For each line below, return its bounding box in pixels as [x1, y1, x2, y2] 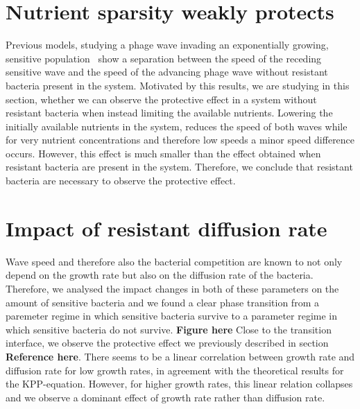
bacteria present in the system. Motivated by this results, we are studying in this [6, 78, 350, 92]
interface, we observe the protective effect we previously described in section [6, 336, 329, 350]
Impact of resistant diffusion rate [6, 214, 327, 242]
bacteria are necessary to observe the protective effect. [6, 173, 236, 188]
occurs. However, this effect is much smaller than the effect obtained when [6, 146, 321, 160]
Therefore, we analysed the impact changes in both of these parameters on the [6, 281, 339, 295]
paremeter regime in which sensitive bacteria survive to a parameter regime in [6, 308, 338, 323]
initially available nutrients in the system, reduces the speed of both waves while [6, 119, 348, 133]
